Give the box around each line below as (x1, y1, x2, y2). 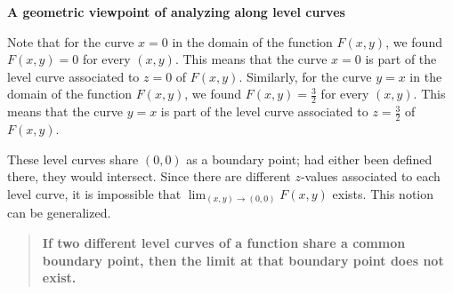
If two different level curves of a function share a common (42, 233, 406, 251)
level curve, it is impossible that (7, 184, 182, 203)
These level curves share (7, 149, 139, 168)
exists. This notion (332, 184, 433, 203)
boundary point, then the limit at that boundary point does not (42, 250, 444, 269)
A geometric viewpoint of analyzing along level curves (7, 3, 345, 20)
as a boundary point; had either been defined (186, 149, 433, 168)
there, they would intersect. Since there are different (7, 167, 291, 186)
